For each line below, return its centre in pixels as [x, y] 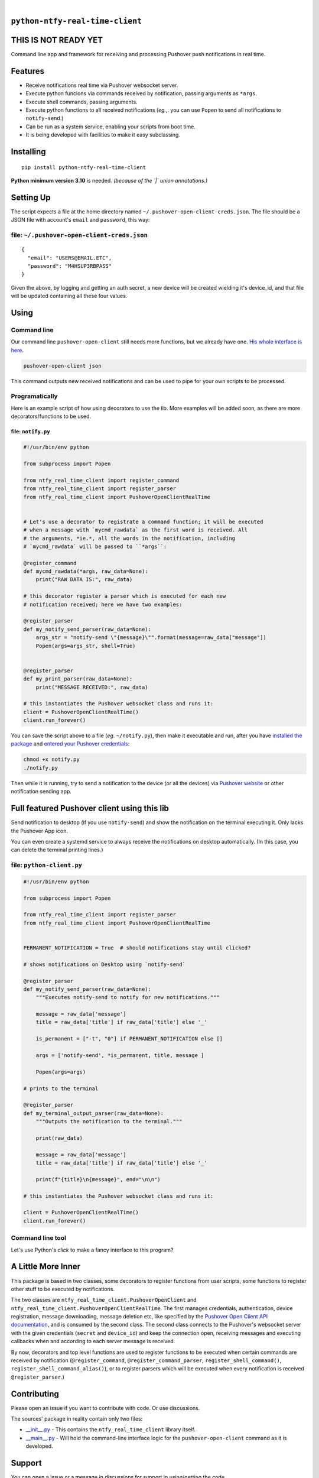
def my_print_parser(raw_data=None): [78, 679]
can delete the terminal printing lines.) [57, 850]
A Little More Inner [46, 1267]
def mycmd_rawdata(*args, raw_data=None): [86, 571]
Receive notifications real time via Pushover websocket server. [102, 85]
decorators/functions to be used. [51, 416]
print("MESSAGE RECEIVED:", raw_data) [92, 687]
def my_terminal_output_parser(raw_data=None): [93, 1113]
